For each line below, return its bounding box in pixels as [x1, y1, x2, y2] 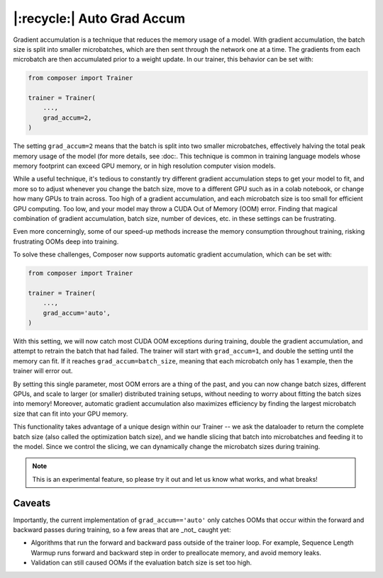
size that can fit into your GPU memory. [13, 409, 128, 418]
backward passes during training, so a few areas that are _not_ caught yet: [13, 526, 231, 534]
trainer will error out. [13, 367, 73, 375]
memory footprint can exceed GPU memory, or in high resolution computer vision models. [13, 161, 276, 170]
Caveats [13, 497, 51, 509]
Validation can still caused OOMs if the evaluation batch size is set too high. [30, 558, 252, 567]
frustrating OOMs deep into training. [13, 237, 119, 246]
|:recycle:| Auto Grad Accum [13, 11, 186, 26]
